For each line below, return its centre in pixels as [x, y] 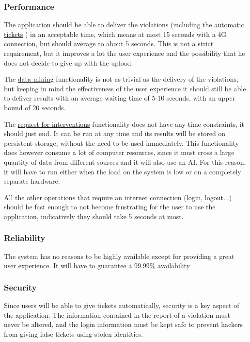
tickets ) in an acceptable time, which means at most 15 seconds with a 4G [115, 34]
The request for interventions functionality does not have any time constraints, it [124, 124]
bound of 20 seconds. [35, 107]
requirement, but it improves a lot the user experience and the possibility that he [125, 53]
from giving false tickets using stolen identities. [74, 333]
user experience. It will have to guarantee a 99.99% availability [97, 265]
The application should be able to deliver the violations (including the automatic [124, 25]
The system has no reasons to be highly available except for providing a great [119, 256]
